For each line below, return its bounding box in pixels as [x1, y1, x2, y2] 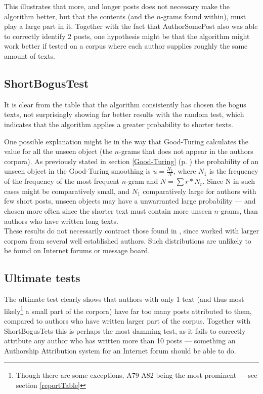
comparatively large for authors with [143, 185, 256, 196]
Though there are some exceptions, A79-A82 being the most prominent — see [16, 370, 257, 380]
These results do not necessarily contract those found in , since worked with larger [4, 225, 259, 236]
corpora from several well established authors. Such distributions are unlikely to [4, 235, 251, 246]
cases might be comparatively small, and [4, 185, 129, 196]
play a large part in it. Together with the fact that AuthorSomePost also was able [4, 21, 258, 31]
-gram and [126, 176, 158, 186]
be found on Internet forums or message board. [4, 245, 150, 256]
